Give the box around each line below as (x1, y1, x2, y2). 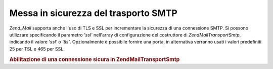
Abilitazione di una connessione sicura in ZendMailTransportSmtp (9, 55, 180, 62)
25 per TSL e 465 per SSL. (9, 45, 65, 52)
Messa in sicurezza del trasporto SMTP (9, 7, 178, 18)
